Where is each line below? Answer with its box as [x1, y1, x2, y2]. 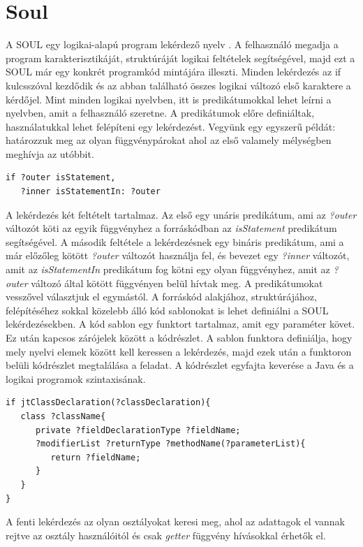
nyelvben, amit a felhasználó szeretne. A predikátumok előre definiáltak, [6, 105, 315, 120]
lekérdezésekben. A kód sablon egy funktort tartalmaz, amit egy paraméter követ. [6, 316, 355, 331]
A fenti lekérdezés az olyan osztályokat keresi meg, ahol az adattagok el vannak [6, 514, 345, 529]
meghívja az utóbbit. [6, 146, 94, 161]
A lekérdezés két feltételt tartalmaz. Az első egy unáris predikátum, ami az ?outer [6, 207, 357, 221]
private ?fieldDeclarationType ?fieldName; [35, 425, 241, 435]
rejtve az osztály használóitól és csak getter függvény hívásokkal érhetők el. [6, 527, 326, 542]
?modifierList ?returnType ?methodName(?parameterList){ [35, 439, 306, 449]
